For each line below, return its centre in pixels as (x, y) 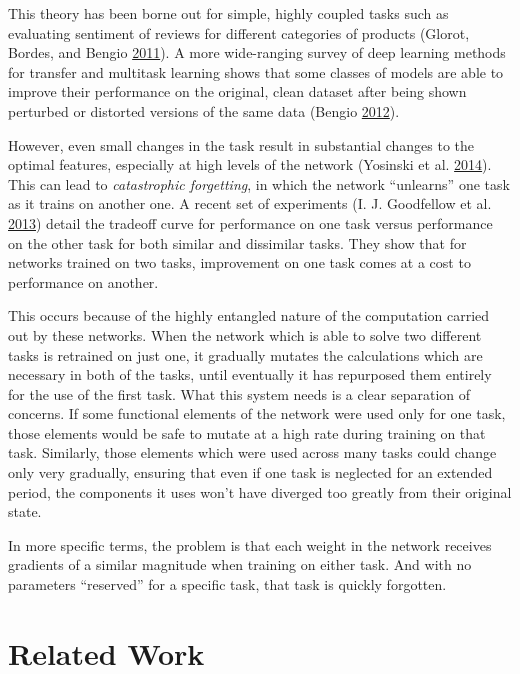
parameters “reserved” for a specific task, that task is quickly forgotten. (227, 584)
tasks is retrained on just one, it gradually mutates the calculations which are (245, 354)
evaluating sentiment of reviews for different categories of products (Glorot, (239, 32)
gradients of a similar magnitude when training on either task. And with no (240, 564)
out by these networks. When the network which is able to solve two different (245, 334)
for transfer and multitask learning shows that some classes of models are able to (256, 71)
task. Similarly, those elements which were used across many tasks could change (252, 452)
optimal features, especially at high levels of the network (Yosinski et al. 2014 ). (250, 164)
